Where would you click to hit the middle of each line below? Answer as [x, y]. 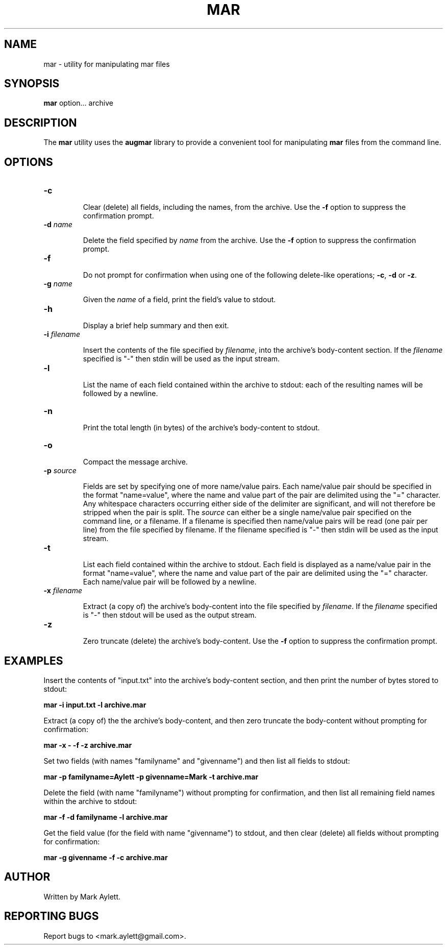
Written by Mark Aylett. [82, 896]
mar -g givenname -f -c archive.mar [106, 857]
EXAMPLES [34, 661]
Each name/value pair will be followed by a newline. [170, 582]
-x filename [63, 591]
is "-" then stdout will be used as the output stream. [170, 615]
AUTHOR [27, 877]
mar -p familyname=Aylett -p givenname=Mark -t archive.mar [151, 776]
